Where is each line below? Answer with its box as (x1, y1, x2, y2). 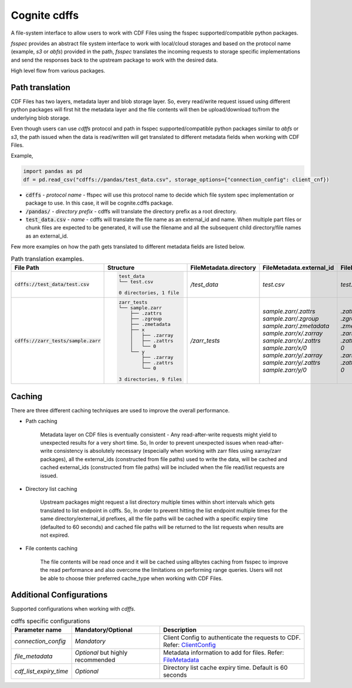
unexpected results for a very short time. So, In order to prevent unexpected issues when (40, 439, 256, 446)
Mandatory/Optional (75, 626, 133, 634)
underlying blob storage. (11, 114, 70, 121)
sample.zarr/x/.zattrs (262, 337, 321, 344)
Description (163, 626, 197, 634)
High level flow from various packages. (11, 67, 106, 74)
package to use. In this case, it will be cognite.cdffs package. (25, 199, 174, 206)
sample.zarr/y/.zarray (262, 351, 323, 359)
